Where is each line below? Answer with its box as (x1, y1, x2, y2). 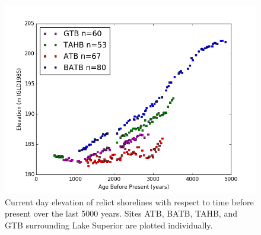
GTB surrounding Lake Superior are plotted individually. (5, 218, 213, 231)
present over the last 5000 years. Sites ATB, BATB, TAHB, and (5, 207, 237, 220)
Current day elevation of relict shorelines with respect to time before (5, 195, 254, 208)
